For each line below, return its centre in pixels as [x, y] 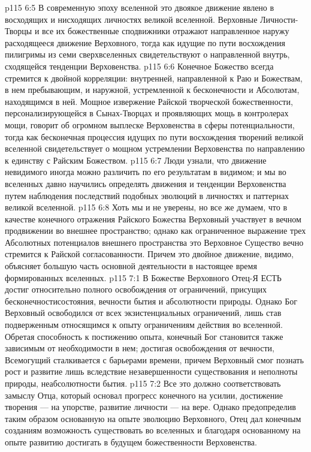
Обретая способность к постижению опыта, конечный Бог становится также [144, 336]
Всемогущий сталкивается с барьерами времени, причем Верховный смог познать [154, 359]
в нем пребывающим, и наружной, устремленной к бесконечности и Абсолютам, [152, 90]
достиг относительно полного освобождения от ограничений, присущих [136, 289]
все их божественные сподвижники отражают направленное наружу [166, 31]
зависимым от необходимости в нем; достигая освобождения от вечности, [140, 348]
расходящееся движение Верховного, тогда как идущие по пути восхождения [145, 42]
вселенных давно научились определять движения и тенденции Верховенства [146, 183]
